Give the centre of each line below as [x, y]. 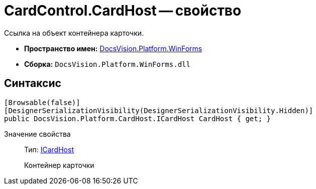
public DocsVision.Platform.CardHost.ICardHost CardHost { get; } [138, 118]
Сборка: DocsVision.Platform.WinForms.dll [107, 64]
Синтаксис [33, 83]
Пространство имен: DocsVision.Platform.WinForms [113, 48]
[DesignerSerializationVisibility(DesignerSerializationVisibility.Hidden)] [159, 110]
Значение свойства [37, 134]
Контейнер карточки [59, 165]
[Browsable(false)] [42, 102]
